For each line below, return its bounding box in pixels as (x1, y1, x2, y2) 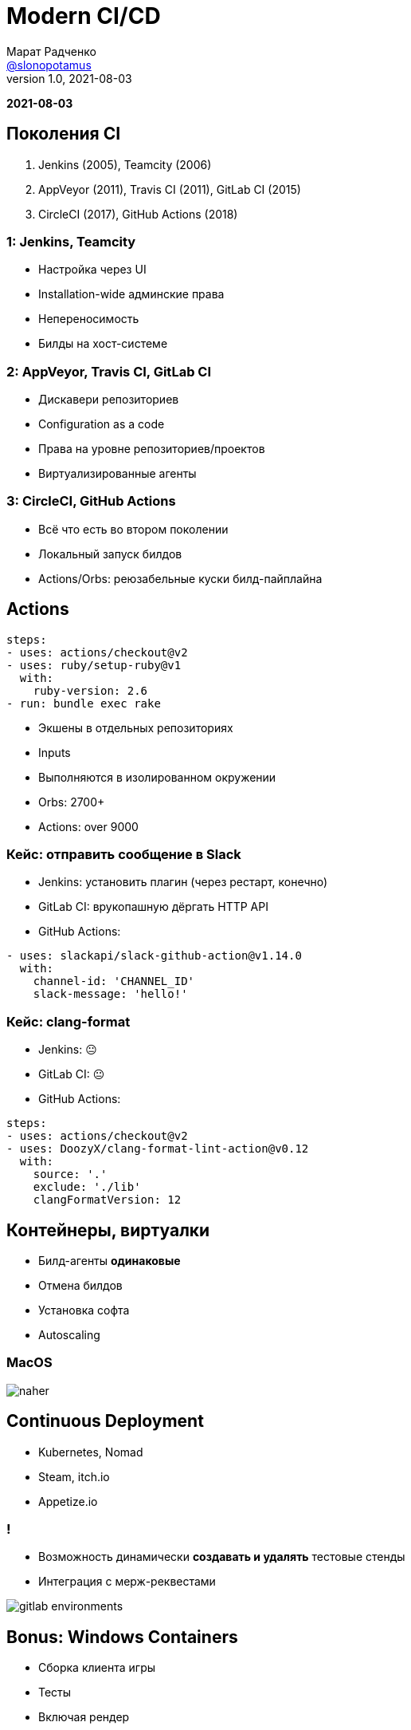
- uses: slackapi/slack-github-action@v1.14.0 (6, 949, 302, 963)
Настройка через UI (38, 262, 147, 277)
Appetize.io (38, 1494, 98, 1508)
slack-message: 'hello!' (33, 987, 188, 1001)
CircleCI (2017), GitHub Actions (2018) (38, 207, 238, 221)
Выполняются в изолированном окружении (38, 770, 276, 784)
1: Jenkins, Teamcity (6, 233, 136, 250)
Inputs (38, 745, 71, 759)
